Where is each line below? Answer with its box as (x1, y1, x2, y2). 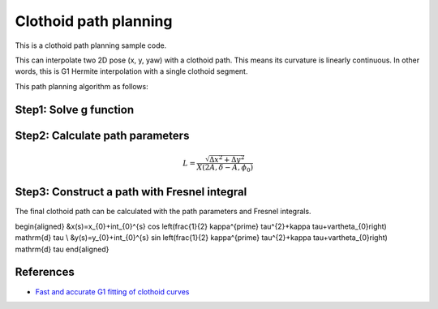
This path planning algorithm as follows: (15, 81, 149, 91)
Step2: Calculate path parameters (15, 128, 190, 142)
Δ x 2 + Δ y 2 (208, 153, 245, 164)
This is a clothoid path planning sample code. (15, 41, 167, 50)
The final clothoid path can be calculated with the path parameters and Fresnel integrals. (15, 207, 311, 217)
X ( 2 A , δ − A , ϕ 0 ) (196, 163, 254, 174)
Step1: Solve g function (15, 102, 134, 117)
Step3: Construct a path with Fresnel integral (15, 185, 247, 199)
